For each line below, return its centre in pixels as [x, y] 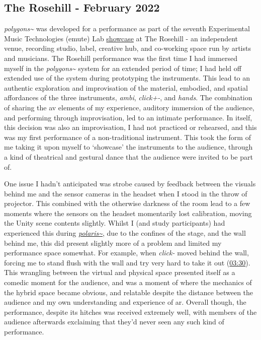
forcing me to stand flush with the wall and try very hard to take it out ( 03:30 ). [127, 262]
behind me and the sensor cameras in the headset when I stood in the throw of [126, 193]
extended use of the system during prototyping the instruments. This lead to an [127, 78]
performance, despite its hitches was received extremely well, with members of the [130, 312]
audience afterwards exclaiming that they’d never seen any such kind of [114, 322]
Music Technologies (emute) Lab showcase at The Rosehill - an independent [121, 38]
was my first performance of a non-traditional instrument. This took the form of [127, 137]
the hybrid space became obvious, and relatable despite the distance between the [129, 292]
